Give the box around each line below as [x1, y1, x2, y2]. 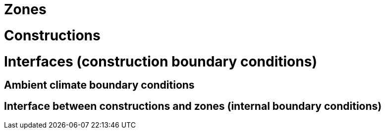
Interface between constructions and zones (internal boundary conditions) [4, 100, 382, 112]
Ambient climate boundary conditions [4, 79, 195, 92]
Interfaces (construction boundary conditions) [4, 53, 317, 70]
